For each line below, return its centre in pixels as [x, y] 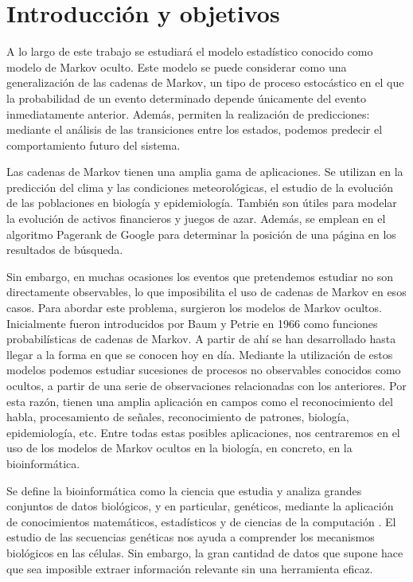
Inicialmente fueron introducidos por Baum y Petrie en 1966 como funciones [192, 323]
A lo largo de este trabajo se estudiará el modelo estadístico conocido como [190, 51]
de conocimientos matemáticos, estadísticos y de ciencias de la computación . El [201, 521]
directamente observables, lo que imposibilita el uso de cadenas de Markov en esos [206, 292]
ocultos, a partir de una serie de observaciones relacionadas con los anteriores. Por [206, 385]
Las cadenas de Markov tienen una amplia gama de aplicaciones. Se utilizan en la [205, 172]
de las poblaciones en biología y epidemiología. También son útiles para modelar [202, 203]
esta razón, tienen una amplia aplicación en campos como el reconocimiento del [200, 401]
